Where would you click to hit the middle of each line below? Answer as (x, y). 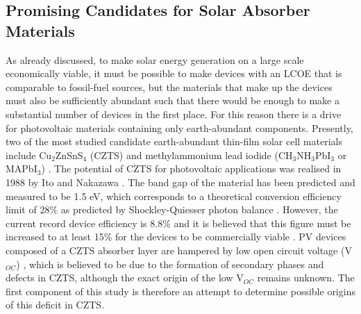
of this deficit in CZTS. (55, 305)
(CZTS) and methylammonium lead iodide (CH (191, 155)
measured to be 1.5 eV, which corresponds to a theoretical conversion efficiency (174, 196)
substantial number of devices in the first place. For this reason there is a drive (174, 114)
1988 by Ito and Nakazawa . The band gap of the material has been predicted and (180, 182)
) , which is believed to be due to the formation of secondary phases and (170, 264)
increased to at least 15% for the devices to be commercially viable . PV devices (176, 237)
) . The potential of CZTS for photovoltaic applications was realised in (191, 168)
